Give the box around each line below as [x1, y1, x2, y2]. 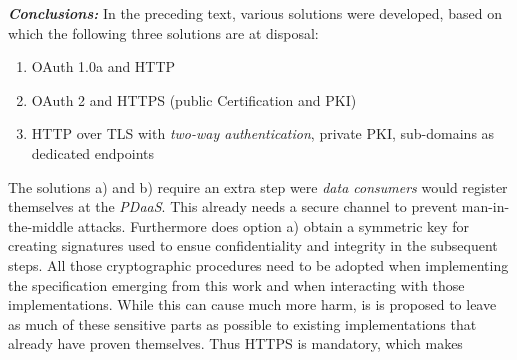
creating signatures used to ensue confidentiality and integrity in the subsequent [8, 235, 498, 256]
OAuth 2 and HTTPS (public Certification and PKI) [31, 89, 357, 110]
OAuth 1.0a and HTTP [31, 56, 176, 77]
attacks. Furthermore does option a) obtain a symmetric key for [77, 215, 470, 236]
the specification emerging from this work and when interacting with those [8, 274, 465, 295]
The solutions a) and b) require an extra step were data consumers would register [8, 176, 508, 197]
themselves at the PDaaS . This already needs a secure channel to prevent [8, 196, 458, 217]
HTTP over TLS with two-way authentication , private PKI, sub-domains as [31, 123, 495, 144]
